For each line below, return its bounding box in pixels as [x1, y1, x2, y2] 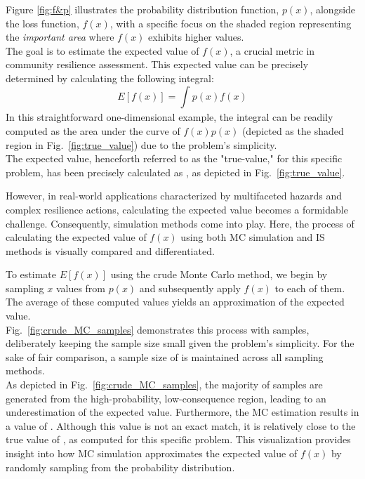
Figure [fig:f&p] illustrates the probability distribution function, [6, 2, 279, 16]
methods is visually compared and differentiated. [6, 243, 215, 258]
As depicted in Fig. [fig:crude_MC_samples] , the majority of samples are [6, 377, 323, 392]
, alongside [310, 2, 356, 16]
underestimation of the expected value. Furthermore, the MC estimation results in [6, 405, 359, 419]
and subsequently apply [139, 280, 241, 295]
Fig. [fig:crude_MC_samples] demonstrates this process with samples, [6, 322, 310, 336]
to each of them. [274, 280, 345, 295]
